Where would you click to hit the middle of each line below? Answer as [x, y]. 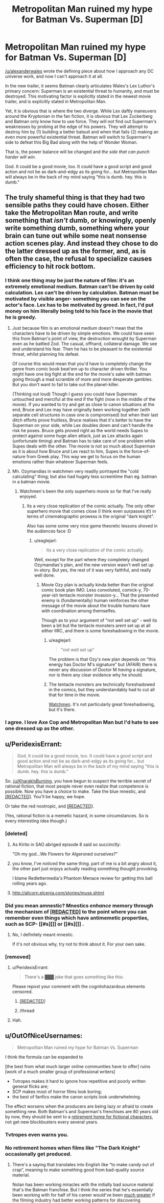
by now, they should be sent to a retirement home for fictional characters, [79, 1117]
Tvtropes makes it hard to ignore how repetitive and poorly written [79, 1081]
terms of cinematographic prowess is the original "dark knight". [91, 516]
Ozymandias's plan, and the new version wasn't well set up [94, 565]
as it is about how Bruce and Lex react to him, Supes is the [71, 451]
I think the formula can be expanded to [44, 1057]
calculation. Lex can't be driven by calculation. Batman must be [82, 293]
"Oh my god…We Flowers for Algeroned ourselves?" [65, 854]
